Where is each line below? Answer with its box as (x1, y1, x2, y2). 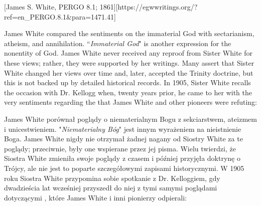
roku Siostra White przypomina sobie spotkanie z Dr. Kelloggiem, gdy (4, 172, 220, 183)
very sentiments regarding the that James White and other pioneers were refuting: (4, 97, 257, 107)
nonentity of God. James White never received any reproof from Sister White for (4, 48, 253, 58)
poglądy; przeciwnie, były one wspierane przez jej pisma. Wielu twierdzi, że (4, 143, 236, 153)
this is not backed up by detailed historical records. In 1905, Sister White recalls (4, 77, 251, 88)
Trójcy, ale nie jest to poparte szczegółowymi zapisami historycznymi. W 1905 (4, 162, 244, 173)
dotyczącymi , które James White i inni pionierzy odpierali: (4, 192, 187, 202)
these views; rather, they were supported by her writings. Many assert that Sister (4, 57, 254, 68)
